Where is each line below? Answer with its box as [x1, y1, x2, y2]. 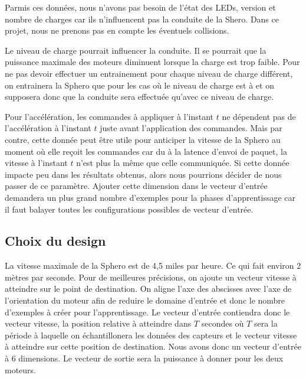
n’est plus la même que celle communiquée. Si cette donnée [76, 157, 289, 169]
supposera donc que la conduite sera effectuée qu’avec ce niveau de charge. [5, 90, 274, 103]
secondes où [201, 317, 244, 330]
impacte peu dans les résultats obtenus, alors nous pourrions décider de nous [5, 168, 282, 180]
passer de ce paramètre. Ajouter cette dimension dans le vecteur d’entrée [5, 180, 268, 192]
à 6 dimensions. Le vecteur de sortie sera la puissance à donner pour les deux [5, 352, 284, 364]
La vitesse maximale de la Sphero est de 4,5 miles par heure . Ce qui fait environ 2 [5, 259, 301, 272]
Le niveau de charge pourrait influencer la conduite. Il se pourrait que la [5, 44, 266, 56]
